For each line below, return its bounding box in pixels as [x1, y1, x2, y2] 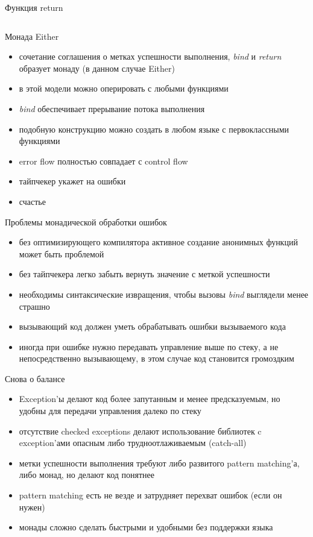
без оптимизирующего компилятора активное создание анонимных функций [19, 236, 298, 248]
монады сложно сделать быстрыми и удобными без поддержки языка [19, 521, 273, 533]
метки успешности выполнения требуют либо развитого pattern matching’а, [19, 456, 300, 469]
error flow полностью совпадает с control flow [19, 154, 188, 167]
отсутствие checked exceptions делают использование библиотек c [19, 424, 262, 437]
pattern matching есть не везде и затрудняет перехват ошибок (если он [19, 489, 282, 501]
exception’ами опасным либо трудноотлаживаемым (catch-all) [19, 436, 247, 449]
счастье [19, 195, 46, 207]
